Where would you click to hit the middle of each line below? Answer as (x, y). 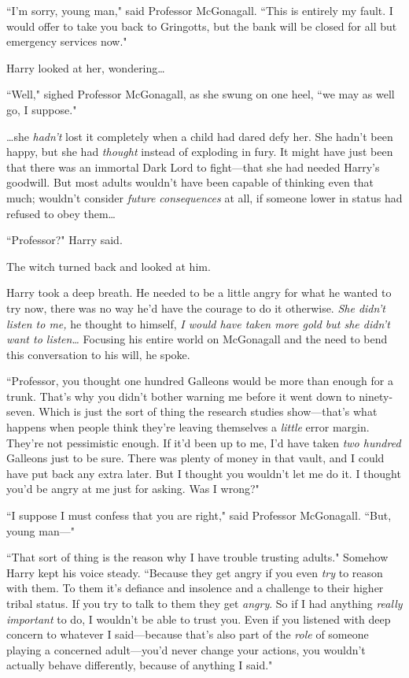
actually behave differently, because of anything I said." (140, 665)
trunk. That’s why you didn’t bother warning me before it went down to (181, 396)
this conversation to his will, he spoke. (98, 354)
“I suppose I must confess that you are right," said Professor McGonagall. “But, (199, 515)
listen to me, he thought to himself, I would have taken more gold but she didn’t (198, 323)
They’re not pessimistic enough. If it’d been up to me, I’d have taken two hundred (204, 442)
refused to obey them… (61, 213)
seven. (21, 411)
